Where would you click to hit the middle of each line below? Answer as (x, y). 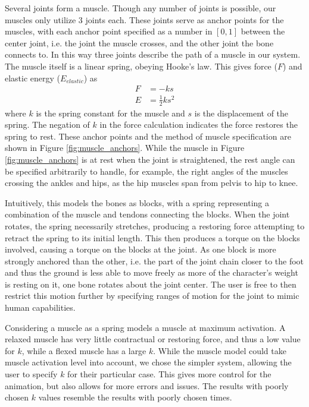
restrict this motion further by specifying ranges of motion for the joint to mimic (152, 296)
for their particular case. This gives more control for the (169, 374)
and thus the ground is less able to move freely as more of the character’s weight (152, 272)
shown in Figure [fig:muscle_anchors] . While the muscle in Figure (125, 148)
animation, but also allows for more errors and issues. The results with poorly (147, 385)
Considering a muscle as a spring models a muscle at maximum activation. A (145, 327)
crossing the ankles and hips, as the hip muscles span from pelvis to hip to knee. (152, 183)
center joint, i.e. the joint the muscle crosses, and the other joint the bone (139, 42)
